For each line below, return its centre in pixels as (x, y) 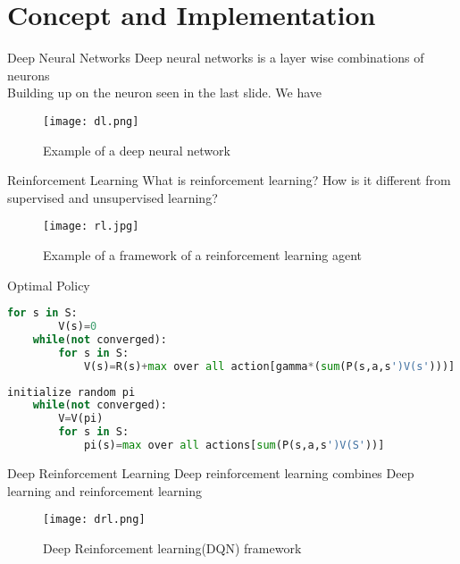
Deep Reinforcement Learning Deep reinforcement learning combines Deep (211, 472)
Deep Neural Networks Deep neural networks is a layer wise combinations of (216, 58)
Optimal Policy (49, 285)
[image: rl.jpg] (91, 227)
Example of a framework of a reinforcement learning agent (202, 255)
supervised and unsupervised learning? (113, 197)
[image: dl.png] (91, 121)
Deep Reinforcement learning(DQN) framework (172, 547)
